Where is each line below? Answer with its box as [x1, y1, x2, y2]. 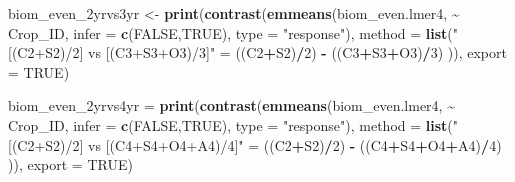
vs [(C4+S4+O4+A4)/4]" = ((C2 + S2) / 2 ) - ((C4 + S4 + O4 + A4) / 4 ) [88, 134, 502, 155]
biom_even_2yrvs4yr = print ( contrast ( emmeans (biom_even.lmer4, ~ [8, 95, 455, 116]
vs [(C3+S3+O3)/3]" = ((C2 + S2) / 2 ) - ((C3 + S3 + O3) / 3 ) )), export [88, 42, 507, 63]
